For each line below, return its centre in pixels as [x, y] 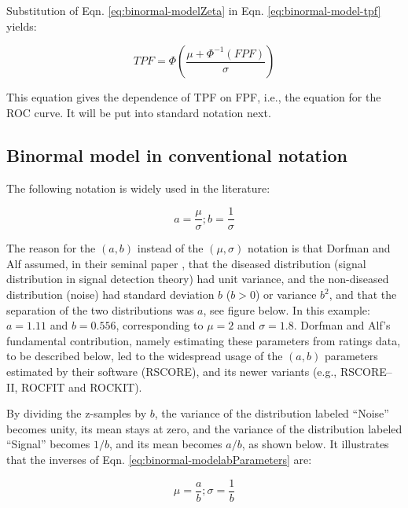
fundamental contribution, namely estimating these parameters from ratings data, [204, 340]
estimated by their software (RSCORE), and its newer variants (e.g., [172, 371]
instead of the [170, 248]
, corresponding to [160, 325]
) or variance [286, 294]
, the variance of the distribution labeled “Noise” [272, 413]
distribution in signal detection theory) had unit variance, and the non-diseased [198, 279]
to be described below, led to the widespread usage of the [145, 356]
